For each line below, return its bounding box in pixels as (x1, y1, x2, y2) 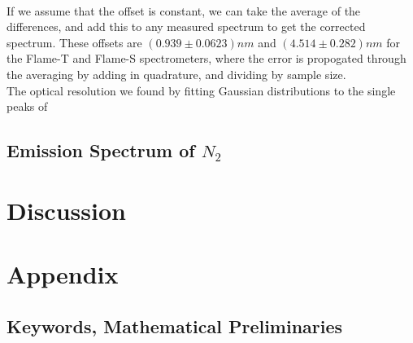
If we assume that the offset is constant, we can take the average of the (7, 2, 361, 19)
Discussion (7, 193, 126, 226)
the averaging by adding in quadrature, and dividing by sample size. (7, 65, 346, 82)
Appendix (7, 257, 119, 291)
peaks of (7, 98, 48, 115)
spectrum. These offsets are (7, 33, 142, 51)
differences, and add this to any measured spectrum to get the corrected (7, 18, 366, 35)
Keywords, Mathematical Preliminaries (7, 313, 343, 338)
